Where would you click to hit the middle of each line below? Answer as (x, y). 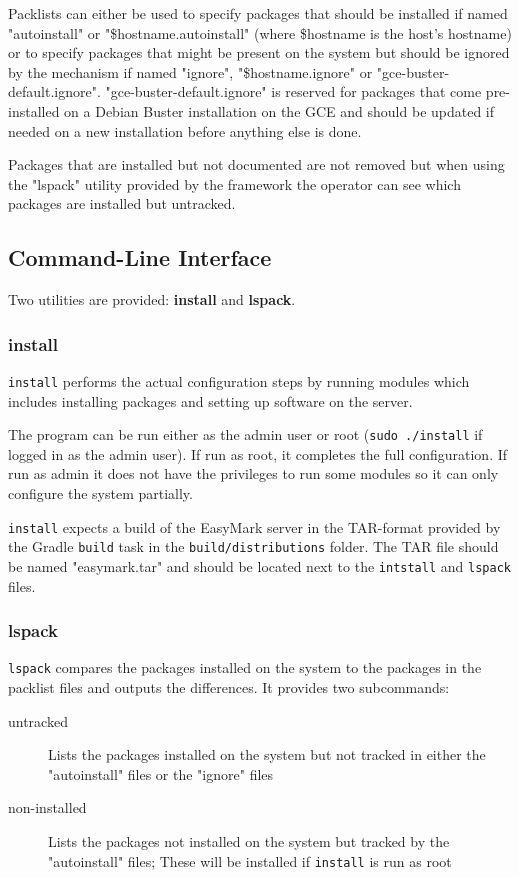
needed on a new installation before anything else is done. (185, 130)
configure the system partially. (100, 493)
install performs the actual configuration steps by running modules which (239, 380)
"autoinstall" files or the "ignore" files (161, 773)
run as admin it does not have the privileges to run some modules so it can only (253, 473)
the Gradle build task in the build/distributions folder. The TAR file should (253, 546)
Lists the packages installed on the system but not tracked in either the (267, 754)
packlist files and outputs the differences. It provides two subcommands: (229, 687)
